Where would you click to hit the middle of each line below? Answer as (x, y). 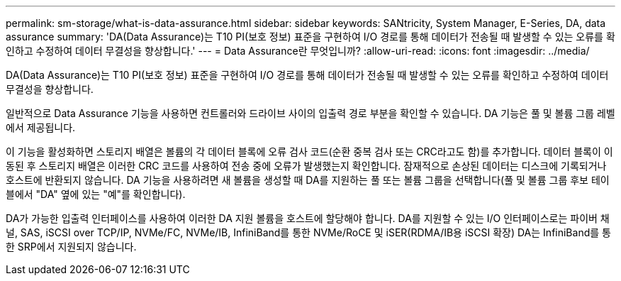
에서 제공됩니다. (41, 127)
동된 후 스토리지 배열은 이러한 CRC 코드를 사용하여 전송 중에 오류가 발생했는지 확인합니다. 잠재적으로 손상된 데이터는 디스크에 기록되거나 (306, 166)
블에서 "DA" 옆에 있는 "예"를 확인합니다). (96, 194)
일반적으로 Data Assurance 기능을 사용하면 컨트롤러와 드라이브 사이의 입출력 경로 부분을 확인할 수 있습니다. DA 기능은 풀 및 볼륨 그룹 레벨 (310, 113)
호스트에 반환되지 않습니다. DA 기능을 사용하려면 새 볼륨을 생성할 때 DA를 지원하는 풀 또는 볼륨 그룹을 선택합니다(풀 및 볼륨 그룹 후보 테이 (308, 180)
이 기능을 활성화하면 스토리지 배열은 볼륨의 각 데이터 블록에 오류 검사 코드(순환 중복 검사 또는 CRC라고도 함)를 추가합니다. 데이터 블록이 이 (309, 151)
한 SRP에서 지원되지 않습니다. (71, 247)
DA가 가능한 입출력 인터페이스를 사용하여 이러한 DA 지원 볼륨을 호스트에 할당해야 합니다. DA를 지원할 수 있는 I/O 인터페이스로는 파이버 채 (308, 218)
